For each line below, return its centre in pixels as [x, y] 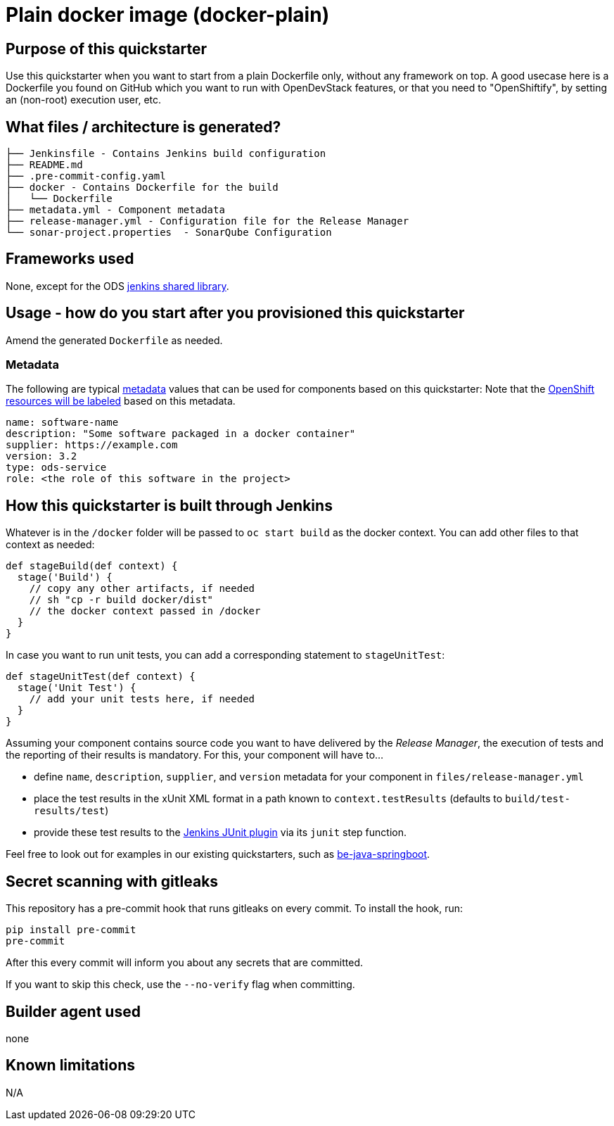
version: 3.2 [41, 456]
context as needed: [50, 545]
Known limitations [70, 1065]
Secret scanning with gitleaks [112, 881]
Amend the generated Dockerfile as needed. [114, 340]
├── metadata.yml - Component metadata [115, 210]
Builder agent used [73, 1011]
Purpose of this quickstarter [106, 49]
